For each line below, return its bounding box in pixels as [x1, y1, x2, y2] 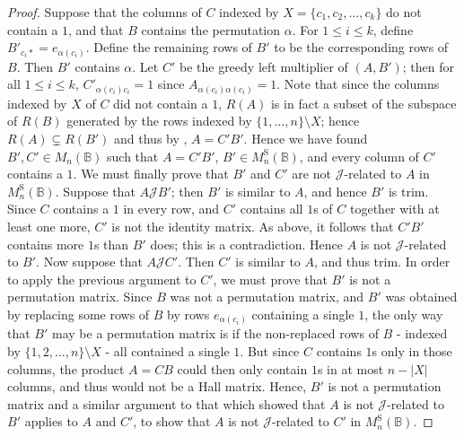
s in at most [317, 359, 384, 378]
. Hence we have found [243, 129, 368, 147]
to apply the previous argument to [7, 269, 197, 288]
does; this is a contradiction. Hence [150, 234, 343, 253]
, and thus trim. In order [314, 252, 451, 271]
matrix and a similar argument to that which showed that [7, 394, 326, 413]
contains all [240, 199, 303, 218]
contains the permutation [141, 20, 281, 39]
